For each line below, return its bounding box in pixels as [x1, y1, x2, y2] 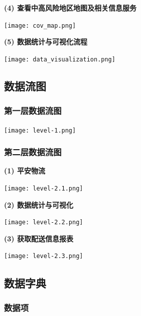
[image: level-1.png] [4, 127, 76, 134]
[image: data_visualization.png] [4, 55, 115, 63]
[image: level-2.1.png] [4, 184, 83, 192]
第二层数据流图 [4, 146, 62, 158]
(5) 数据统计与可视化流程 [4, 36, 87, 47]
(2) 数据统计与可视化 [4, 199, 73, 210]
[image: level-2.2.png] [4, 219, 83, 226]
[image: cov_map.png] [4, 22, 76, 29]
